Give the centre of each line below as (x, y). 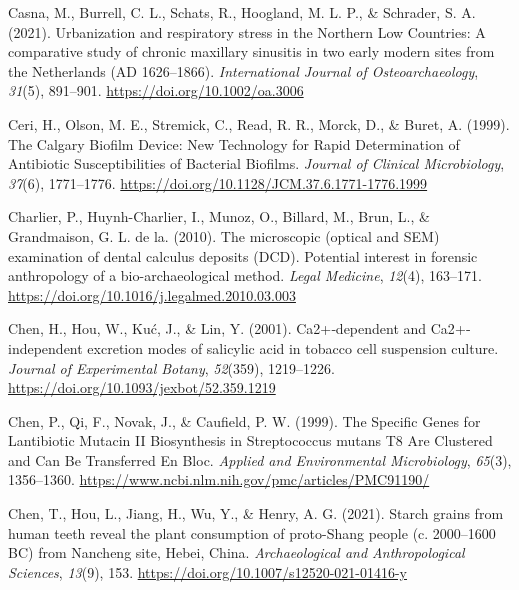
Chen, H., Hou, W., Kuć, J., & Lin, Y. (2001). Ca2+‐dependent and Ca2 (231, 328)
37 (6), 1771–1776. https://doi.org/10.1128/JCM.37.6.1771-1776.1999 (218, 182)
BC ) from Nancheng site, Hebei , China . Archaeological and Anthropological (236, 552)
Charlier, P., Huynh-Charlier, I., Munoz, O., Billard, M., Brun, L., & (219, 216)
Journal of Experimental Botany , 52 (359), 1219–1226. (171, 367)
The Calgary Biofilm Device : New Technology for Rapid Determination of (234, 143)
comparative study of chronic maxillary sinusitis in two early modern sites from (251, 51)
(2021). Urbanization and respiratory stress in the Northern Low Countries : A (247, 31)
